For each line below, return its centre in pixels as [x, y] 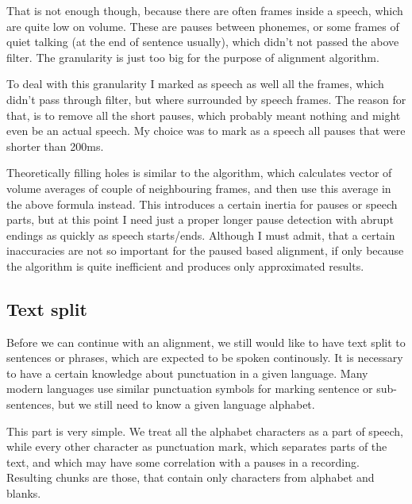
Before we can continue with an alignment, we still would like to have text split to [206, 342]
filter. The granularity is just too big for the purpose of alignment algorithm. [193, 57]
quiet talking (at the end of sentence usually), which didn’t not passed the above [203, 42]
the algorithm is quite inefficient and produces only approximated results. [185, 265]
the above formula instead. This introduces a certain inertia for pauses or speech [202, 204]
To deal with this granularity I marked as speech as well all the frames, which [195, 84]
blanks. [24, 493]
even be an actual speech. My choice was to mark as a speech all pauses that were [206, 131]
